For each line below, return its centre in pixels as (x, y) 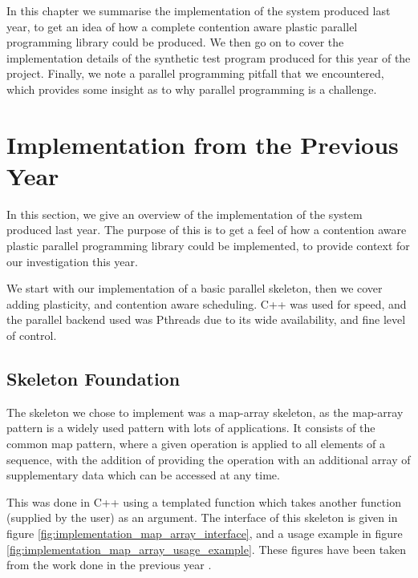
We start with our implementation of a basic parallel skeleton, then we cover (195, 288)
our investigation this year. (72, 261)
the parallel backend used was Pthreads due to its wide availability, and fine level (206, 319)
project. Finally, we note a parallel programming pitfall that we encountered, (195, 73)
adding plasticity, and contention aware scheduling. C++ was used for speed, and (207, 303)
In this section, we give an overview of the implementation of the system (185, 214)
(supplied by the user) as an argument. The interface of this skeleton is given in (202, 517)
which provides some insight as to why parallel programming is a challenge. (192, 89)
